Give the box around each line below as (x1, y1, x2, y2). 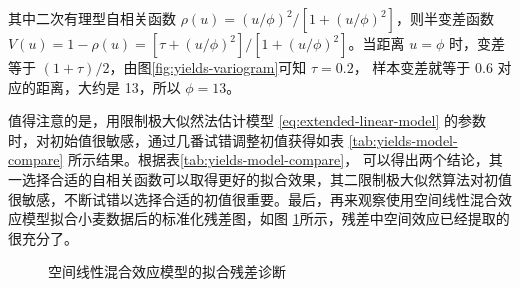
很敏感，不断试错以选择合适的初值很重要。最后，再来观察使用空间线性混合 (8, 188, 498, 209)
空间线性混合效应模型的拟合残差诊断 (48, 261, 286, 282)
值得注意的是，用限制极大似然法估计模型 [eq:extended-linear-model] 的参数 (8, 110, 487, 131)
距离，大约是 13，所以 (35, 76, 181, 97)
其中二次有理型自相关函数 (8, 8, 176, 28)
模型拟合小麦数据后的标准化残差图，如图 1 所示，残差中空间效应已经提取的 (21, 208, 510, 229)
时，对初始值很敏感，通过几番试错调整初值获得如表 (8, 129, 344, 150)
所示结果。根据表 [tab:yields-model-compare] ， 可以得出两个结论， (67, 149, 489, 170)
